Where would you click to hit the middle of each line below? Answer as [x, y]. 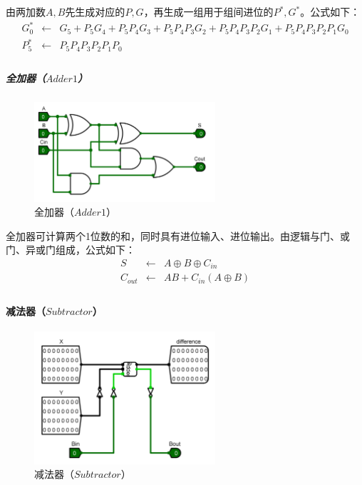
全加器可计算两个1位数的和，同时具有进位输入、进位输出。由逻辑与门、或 [178, 235]
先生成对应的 [95, 11]
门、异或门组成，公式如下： [71, 250]
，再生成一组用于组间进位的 [208, 11]
